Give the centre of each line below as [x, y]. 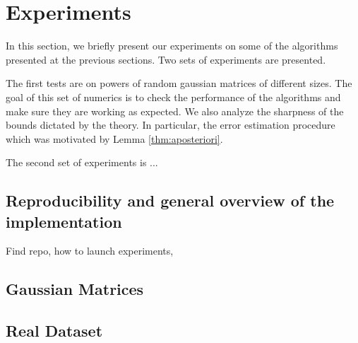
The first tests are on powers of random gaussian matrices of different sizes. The [179, 83]
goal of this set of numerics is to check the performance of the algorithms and [173, 97]
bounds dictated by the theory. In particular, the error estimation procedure [171, 125]
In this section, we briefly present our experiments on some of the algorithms [172, 46]
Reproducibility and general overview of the [170, 200]
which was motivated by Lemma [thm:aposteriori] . [114, 138]
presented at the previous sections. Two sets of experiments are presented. [166, 59]
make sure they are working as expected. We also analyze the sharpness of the [175, 111]
